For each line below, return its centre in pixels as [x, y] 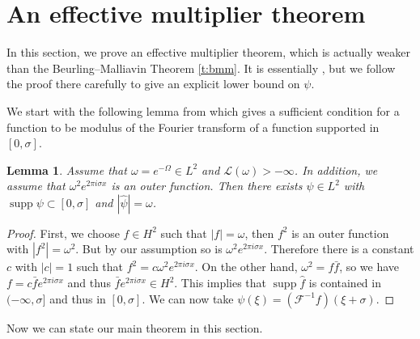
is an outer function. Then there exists [207, 186]
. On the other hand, [246, 267]
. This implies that [221, 283]
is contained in [345, 283]
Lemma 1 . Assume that [67, 169]
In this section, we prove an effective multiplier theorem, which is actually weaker [208, 52]
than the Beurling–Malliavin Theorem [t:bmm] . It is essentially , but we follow [201, 68]
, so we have [369, 267]
